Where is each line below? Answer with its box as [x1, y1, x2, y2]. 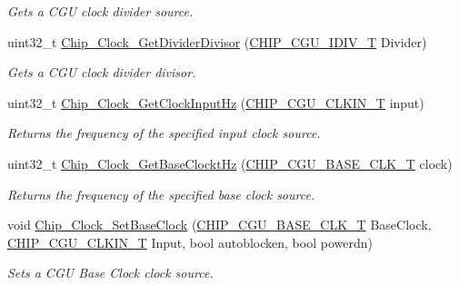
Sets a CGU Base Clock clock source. [7, 263, 214, 282]
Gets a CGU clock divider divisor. [7, 63, 196, 82]
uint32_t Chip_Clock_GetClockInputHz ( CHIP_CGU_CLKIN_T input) [7, 93, 424, 112]
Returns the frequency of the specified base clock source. [7, 184, 315, 203]
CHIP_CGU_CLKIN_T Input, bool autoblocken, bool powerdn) [7, 232, 373, 251]
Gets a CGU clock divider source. [7, 2, 194, 20]
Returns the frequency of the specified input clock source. [7, 123, 321, 142]
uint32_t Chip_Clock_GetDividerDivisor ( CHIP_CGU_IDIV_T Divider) [7, 32, 427, 51]
